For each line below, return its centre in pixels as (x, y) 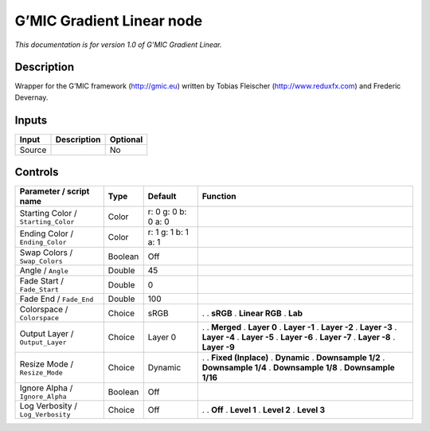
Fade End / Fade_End (57, 299)
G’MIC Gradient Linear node (109, 21)
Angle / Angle (44, 271)
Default (162, 197)
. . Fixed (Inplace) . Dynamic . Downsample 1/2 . (293, 358)
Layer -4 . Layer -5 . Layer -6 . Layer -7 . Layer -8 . (299, 337)
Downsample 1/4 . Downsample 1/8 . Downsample (299, 368)
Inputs (31, 120)
